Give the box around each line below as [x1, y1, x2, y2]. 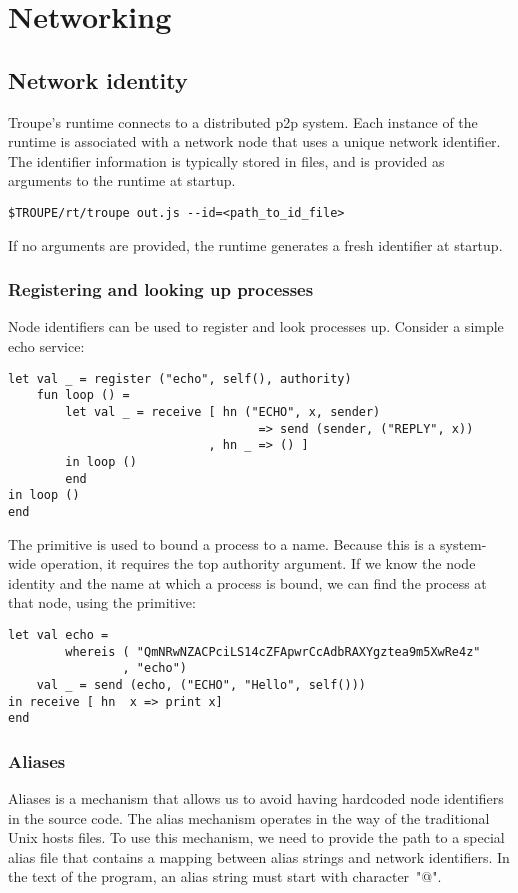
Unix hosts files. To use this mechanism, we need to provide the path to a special [8, 827, 505, 848]
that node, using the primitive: [8, 592, 196, 613]
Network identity [8, 64, 188, 95]
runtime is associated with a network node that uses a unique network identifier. [8, 131, 501, 152]
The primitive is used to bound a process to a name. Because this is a [8, 533, 436, 554]
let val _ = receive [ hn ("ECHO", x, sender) [65, 404, 381, 419]
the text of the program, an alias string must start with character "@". [8, 866, 442, 887]
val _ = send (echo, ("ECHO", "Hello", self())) [36, 677, 366, 692]
